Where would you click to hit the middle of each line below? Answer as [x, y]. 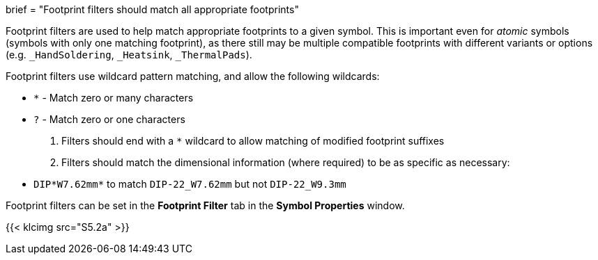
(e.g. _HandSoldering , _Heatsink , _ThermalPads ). [129, 55]
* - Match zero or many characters [114, 98]
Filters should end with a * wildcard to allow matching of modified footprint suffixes [253, 141]
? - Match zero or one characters [109, 119]
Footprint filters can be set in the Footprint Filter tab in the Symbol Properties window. [205, 205]
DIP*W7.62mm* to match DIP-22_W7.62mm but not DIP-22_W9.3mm [190, 184]
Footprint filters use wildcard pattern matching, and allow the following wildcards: [193, 76]
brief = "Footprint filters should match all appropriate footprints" [152, 9]
